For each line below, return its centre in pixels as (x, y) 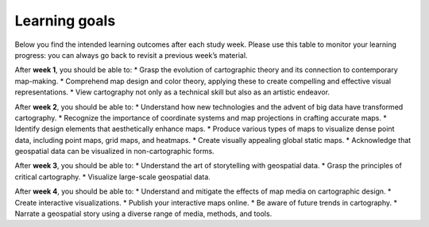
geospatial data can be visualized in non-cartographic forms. (114, 152)
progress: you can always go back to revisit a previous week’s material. (131, 55)
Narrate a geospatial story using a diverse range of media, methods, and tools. (143, 214)
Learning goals (65, 21)
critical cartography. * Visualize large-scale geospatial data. (112, 177)
